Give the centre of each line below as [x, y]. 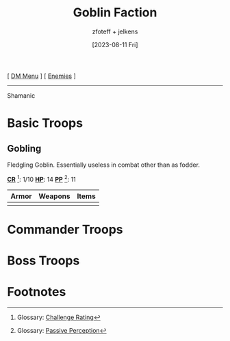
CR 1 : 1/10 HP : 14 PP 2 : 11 [42, 178]
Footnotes [37, 292]
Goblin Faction [115, 13]
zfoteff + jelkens [115, 31]
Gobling [24, 148]
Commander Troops [65, 229]
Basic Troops [45, 123]
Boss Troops [43, 260]
